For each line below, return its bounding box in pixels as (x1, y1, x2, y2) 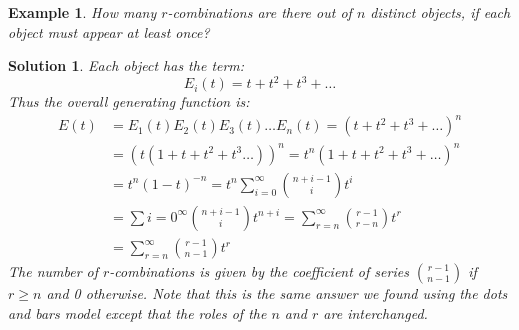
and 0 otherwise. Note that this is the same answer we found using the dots (46, 283, 508, 304)
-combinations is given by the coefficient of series (109, 261, 409, 282)
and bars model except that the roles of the (8, 302, 267, 323)
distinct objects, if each (370, 2, 511, 22)
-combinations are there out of (167, 2, 352, 22)
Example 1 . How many (8, 2, 157, 22)
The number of (8, 261, 99, 282)
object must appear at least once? (8, 21, 210, 42)
